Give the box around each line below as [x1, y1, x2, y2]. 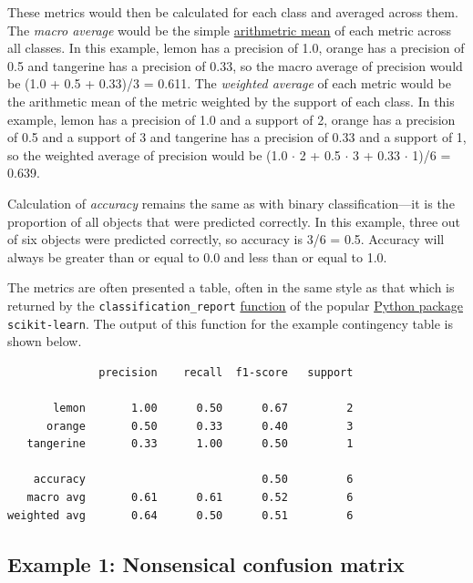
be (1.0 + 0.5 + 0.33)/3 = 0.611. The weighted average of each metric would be [7, 74, 451, 93]
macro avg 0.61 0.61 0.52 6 [26, 490, 354, 504]
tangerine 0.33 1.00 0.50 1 [26, 437, 354, 451]
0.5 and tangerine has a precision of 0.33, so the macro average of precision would [7, 56, 463, 75]
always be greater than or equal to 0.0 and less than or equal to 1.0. [7, 247, 387, 266]
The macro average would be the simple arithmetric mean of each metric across [7, 20, 452, 39]
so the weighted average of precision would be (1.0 [7, 145, 288, 164]
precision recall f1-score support [98, 365, 354, 379]
